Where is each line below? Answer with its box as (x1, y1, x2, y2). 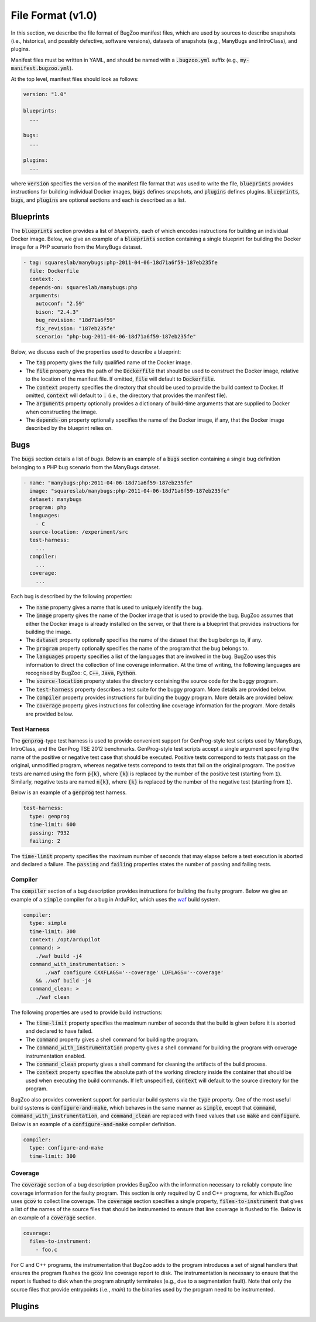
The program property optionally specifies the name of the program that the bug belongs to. (25, 645, 249, 652)
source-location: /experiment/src (29, 528, 129, 535)
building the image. (25, 628, 72, 635)
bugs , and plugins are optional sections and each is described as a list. (11, 196, 187, 204)
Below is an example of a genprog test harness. (11, 789, 127, 796)
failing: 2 (29, 838, 61, 844)
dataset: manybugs (29, 496, 82, 503)
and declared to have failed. (25, 1028, 93, 1035)
